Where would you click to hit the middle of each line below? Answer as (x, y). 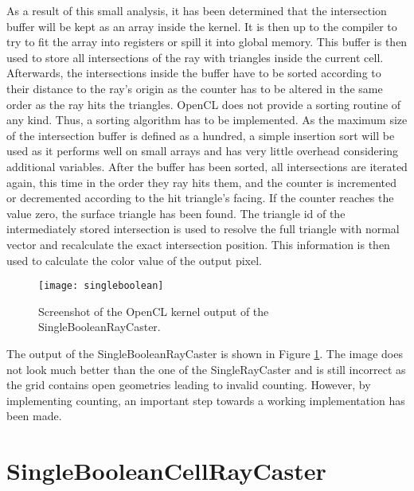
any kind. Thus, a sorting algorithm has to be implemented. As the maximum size (207, 120)
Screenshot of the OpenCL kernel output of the (154, 311)
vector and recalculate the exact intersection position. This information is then (198, 244)
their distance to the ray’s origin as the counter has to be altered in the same (195, 88)
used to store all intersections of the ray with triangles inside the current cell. (195, 57)
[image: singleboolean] (101, 286)
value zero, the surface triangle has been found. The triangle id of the (176, 213)
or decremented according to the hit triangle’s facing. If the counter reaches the (200, 198)
